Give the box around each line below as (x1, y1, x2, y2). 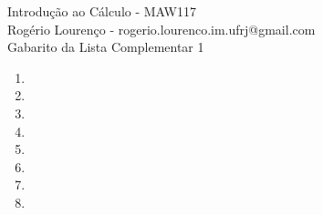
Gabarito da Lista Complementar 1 (7, 37, 204, 56)
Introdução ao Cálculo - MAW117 (7, 2, 196, 20)
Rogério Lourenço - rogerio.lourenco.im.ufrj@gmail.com (7, 19, 316, 38)
